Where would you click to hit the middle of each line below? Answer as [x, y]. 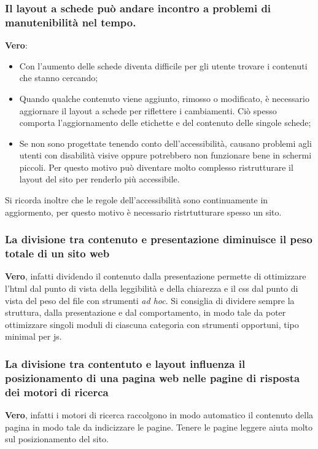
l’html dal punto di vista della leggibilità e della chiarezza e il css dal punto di [152, 288]
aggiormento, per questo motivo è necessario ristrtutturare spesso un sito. [143, 212]
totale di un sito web [57, 253]
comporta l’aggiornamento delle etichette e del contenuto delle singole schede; [165, 123]
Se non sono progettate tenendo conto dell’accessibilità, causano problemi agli [165, 143]
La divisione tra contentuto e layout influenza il [125, 363]
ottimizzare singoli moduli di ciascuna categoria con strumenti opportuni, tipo [152, 324]
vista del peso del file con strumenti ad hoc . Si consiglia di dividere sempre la [150, 300]
